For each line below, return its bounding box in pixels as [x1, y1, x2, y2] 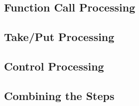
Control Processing [4, 58, 104, 73]
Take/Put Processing [4, 29, 115, 44]
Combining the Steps [4, 87, 115, 103]
